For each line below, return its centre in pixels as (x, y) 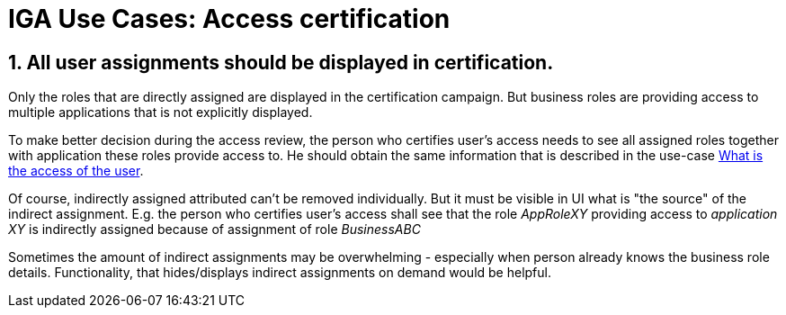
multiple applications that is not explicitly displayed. (161, 112)
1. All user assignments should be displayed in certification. (281, 62)
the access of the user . (76, 171)
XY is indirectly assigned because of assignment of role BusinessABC (214, 229)
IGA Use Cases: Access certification (229, 19)
